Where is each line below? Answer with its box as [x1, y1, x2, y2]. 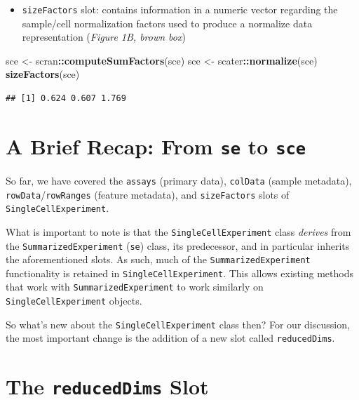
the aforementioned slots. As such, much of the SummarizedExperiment [6, 252, 311, 267]
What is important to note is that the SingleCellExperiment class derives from [6, 224, 351, 239]
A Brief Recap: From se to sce [6, 131, 306, 160]
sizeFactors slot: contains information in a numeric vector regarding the [22, 2, 338, 16]
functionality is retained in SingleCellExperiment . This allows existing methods [6, 265, 353, 280]
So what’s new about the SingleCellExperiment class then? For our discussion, [6, 316, 350, 331]
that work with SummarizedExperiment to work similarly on [6, 279, 264, 294]
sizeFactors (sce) [6, 67, 80, 81]
